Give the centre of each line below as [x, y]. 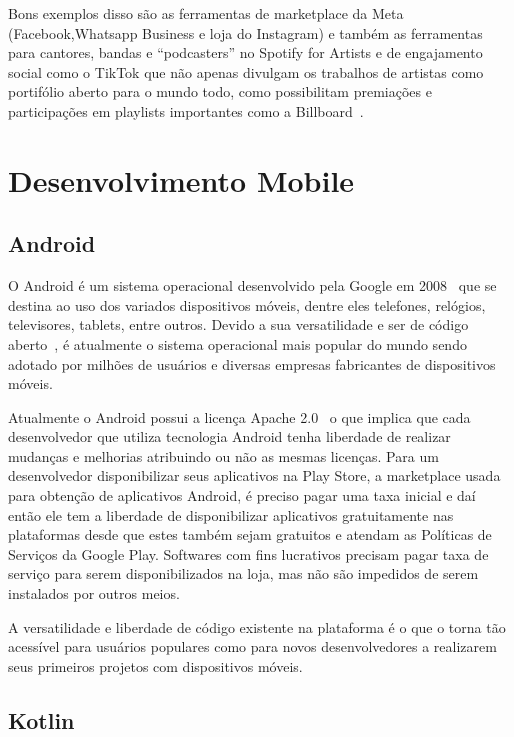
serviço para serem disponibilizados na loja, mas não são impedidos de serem [243, 573]
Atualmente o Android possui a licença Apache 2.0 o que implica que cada [239, 416]
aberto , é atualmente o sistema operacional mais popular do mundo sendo [237, 343]
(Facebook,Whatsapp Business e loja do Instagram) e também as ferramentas [245, 32]
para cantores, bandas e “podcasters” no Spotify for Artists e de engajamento [245, 52]
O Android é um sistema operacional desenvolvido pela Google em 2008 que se [252, 285]
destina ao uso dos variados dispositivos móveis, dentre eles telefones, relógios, [247, 304]
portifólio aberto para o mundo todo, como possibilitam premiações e [220, 91]
